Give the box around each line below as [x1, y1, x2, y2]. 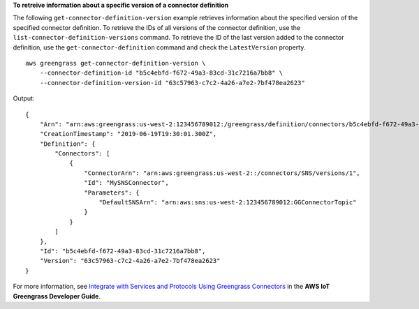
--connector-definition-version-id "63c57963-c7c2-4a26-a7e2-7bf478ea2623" [39, 79, 305, 86]
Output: [13, 94, 35, 103]
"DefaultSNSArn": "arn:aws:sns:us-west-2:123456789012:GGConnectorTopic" [98, 199, 357, 206]
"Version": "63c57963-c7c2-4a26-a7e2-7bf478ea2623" [39, 257, 221, 265]
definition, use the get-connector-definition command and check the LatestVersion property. [13, 43, 306, 52]
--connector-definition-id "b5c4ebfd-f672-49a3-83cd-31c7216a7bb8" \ [39, 69, 284, 77]
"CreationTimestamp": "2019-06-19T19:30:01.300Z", [39, 130, 217, 138]
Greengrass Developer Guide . [13, 292, 101, 300]
